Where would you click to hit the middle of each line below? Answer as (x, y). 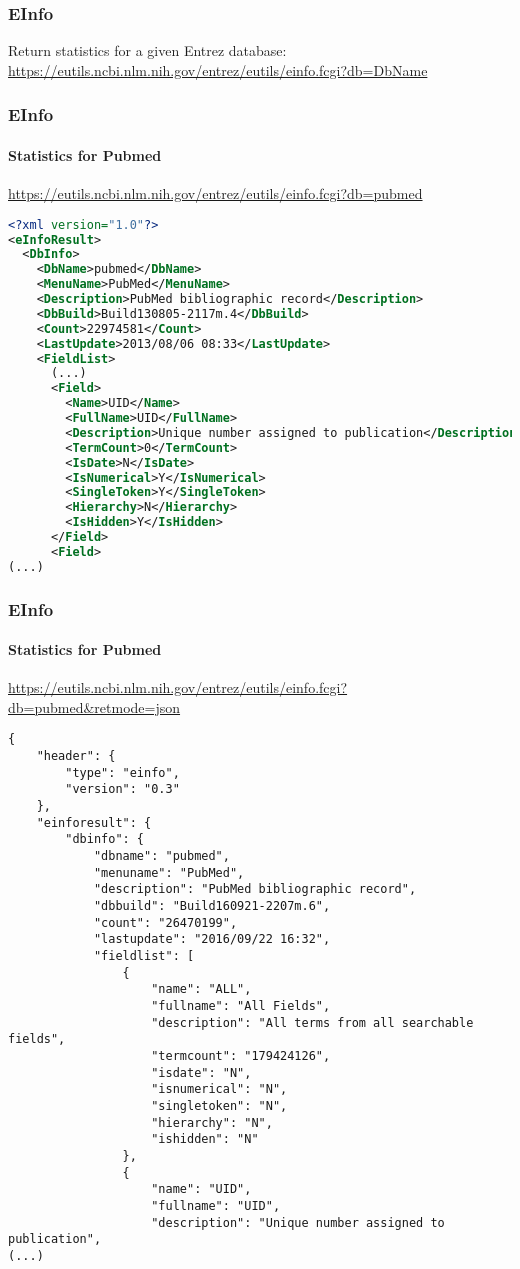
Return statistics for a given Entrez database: (147, 50)
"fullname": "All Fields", (241, 1005)
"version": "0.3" (122, 789)
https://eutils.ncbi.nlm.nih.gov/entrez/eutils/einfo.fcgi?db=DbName (218, 69)
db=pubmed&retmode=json (94, 706)
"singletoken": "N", (219, 1105)
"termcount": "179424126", (241, 1055)
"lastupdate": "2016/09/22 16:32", (212, 939)
